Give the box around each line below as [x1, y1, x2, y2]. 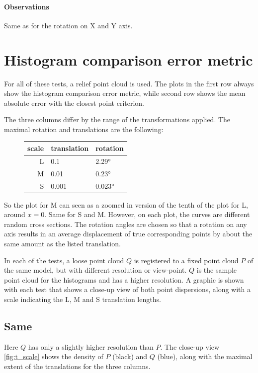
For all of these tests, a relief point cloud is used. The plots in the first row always [4, 78, 254, 88]
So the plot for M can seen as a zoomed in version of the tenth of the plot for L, [4, 199, 248, 210]
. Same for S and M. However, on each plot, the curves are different [44, 209, 250, 220]
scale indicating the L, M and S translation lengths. [4, 294, 161, 304]
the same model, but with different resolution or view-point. [4, 265, 187, 275]
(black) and [112, 351, 148, 362]
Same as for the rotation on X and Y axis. [4, 20, 133, 30]
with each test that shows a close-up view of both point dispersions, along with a [4, 284, 251, 295]
